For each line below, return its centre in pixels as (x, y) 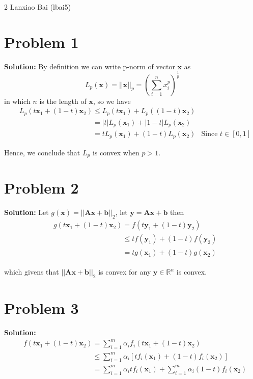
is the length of (63, 101)
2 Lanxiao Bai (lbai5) (38, 7)
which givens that (32, 272)
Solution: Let (26, 212)
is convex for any (125, 272)
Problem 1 (41, 42)
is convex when (116, 152)
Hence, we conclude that (42, 152)
